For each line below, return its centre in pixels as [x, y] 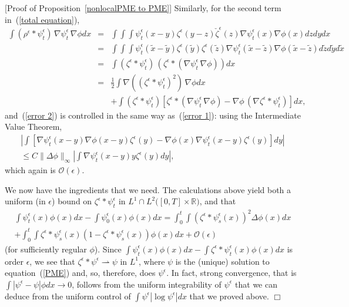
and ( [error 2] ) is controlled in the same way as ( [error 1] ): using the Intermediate [153, 115]
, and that [218, 201]
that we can [256, 284]
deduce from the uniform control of [68, 296]
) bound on [72, 201]
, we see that [52, 261]
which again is [30, 170]
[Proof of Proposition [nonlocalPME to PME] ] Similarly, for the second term [143, 8]
